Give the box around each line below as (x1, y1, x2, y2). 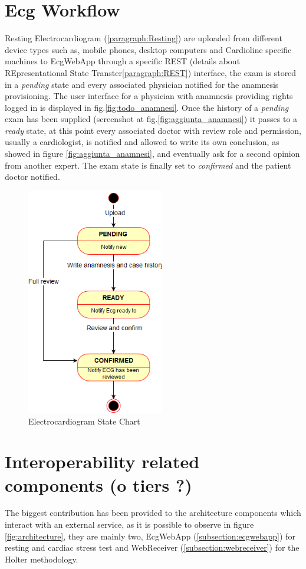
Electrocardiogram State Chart (28, 415, 140, 427)
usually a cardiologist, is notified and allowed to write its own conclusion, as (5, 136, 279, 148)
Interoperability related (5, 449, 200, 473)
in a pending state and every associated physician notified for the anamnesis (5, 78, 279, 90)
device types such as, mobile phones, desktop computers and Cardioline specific (5, 43, 292, 55)
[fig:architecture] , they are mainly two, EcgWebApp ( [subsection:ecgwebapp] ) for (5, 529, 295, 542)
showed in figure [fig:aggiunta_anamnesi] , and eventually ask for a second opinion (5, 147, 300, 160)
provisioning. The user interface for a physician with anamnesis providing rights (5, 90, 293, 102)
